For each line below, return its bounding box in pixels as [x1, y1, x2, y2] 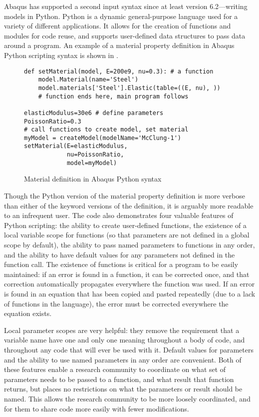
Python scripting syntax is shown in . [4, 49, 118, 60]
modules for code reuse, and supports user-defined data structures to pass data [4, 30, 246, 40]
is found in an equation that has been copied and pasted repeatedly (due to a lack [4, 288, 256, 298]
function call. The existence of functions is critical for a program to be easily [4, 259, 239, 269]
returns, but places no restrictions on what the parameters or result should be [4, 383, 243, 394]
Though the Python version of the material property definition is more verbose [4, 190, 245, 201]
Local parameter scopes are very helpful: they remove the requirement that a [4, 324, 240, 335]
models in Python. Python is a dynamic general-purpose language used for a [4, 10, 238, 21]
